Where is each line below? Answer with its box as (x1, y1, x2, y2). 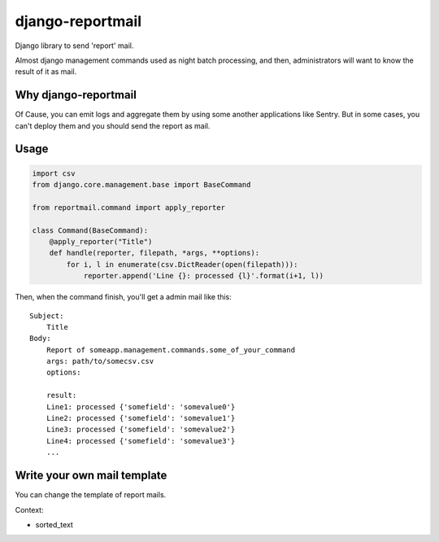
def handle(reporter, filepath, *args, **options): (49, 248, 260, 258)
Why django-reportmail (15, 88, 137, 102)
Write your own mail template (15, 469, 167, 483)
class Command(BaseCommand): (32, 225, 149, 235)
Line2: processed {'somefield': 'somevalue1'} (46, 413, 236, 423)
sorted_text (35, 519, 73, 529)
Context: (15, 505, 44, 514)
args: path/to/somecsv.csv (46, 356, 154, 366)
